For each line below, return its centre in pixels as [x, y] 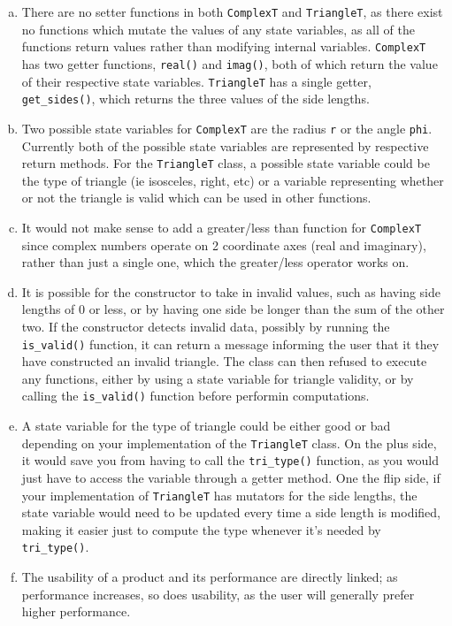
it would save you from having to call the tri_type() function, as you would [230, 460]
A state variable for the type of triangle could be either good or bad [206, 426]
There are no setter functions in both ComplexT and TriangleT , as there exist [232, 11]
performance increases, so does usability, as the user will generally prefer [218, 594]
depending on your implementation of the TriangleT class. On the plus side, [229, 443]
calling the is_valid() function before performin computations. [195, 396]
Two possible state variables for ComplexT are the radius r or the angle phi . [227, 128]
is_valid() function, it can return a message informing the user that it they [230, 344]
